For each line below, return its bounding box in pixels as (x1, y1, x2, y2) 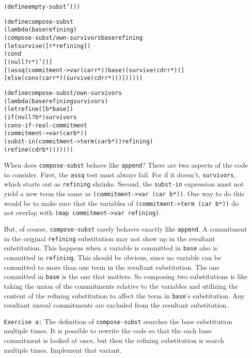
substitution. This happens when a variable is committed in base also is (4, 243, 218, 253)
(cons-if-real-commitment (4, 122, 87, 129)
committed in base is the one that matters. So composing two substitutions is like (4, 271, 248, 281)
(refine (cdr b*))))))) (4, 146, 74, 153)
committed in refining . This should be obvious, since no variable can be (4, 252, 221, 263)
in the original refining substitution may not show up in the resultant (4, 233, 215, 243)
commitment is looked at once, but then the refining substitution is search (4, 335, 224, 345)
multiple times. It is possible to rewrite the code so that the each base (4, 326, 212, 336)
